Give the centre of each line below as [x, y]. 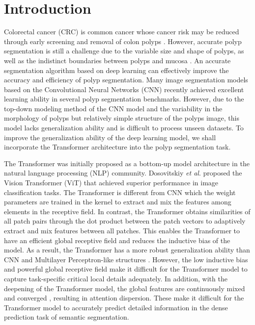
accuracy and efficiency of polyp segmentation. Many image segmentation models [126, 80]
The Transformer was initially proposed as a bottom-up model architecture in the [127, 163]
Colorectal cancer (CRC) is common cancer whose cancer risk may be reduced [122, 32]
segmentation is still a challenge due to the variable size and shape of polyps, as [124, 51]
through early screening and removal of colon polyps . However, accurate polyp [123, 41]
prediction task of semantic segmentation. [67, 317]
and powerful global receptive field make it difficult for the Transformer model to [126, 269]
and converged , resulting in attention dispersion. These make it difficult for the [124, 298]
